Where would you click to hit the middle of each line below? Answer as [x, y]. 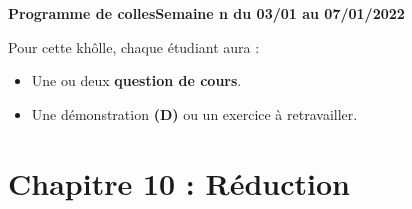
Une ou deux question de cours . [136, 80]
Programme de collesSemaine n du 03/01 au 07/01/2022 [206, 13]
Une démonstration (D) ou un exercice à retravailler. [194, 113]
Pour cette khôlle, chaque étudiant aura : [134, 46]
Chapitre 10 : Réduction [179, 182]
